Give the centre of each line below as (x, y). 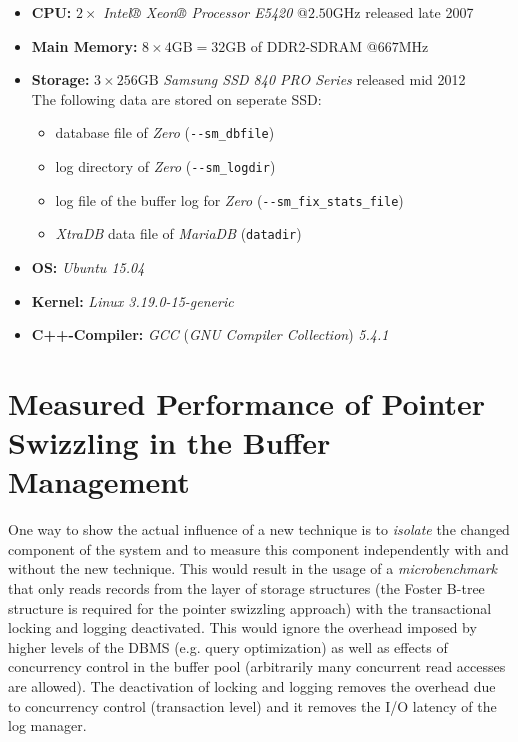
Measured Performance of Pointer (247, 402)
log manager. (47, 725)
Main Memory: (84, 45)
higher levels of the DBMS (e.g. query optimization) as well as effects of (228, 646)
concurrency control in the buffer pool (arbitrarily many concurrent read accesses (257, 666)
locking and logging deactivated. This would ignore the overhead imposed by (242, 627)
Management (99, 481)
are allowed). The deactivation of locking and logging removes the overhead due (252, 686)
